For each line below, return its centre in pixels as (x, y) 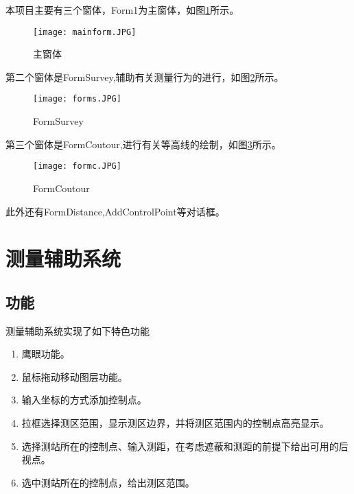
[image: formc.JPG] (77, 166)
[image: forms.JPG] (77, 99)
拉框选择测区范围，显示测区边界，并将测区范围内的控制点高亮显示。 (175, 423)
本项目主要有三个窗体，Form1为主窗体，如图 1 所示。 (122, 10)
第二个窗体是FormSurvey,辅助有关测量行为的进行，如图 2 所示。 (145, 77)
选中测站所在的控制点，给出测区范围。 (108, 482)
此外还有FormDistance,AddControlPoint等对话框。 (115, 211)
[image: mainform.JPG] (85, 32)
